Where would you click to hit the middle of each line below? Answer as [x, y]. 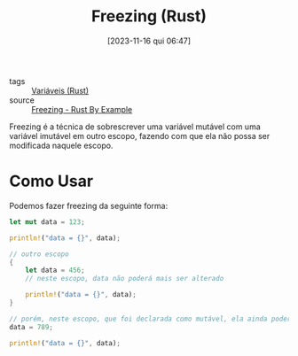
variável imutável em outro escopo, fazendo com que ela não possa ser [140, 135]
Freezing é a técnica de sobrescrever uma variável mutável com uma [135, 127]
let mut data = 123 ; [47, 222]
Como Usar [51, 181]
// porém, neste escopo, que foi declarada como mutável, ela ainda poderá [152, 319]
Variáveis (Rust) [60, 90]
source [22, 100]
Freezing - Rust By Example [82, 109]
